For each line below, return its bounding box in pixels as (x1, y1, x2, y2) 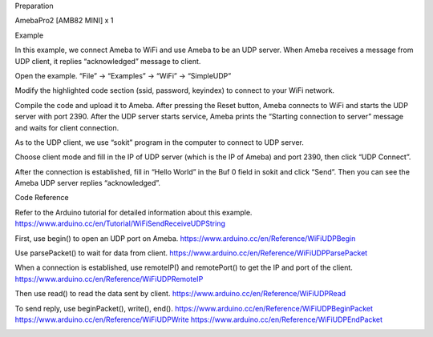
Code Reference (14, 193, 69, 203)
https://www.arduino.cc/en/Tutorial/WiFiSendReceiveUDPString (14, 219, 226, 228)
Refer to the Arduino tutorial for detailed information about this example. (14, 207, 253, 217)
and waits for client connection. (14, 122, 119, 132)
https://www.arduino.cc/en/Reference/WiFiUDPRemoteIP (14, 274, 204, 283)
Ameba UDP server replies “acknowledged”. (14, 179, 160, 188)
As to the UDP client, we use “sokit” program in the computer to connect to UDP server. (14, 137, 304, 147)
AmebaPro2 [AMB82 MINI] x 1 (14, 16, 114, 26)
